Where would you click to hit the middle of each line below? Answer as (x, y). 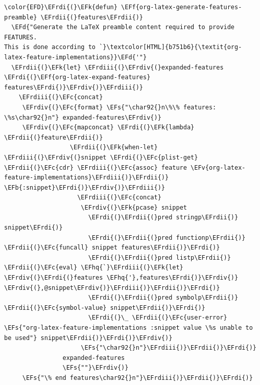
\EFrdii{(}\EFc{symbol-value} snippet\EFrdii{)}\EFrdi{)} (105, 308)
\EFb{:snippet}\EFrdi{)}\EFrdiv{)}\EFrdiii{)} (85, 187)
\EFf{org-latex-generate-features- (182, 7)
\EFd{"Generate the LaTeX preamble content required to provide (123, 27)
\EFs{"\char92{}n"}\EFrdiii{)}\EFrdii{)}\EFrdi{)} (169, 348)
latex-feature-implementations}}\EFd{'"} (76, 57)
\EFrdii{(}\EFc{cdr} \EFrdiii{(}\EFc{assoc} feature (96, 167)
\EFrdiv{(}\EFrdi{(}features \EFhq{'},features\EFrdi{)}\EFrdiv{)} (121, 278)
